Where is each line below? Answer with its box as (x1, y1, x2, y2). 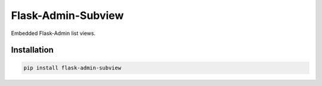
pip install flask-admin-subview (23, 64, 122, 71)
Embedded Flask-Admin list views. (11, 30, 95, 37)
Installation (11, 45, 54, 55)
